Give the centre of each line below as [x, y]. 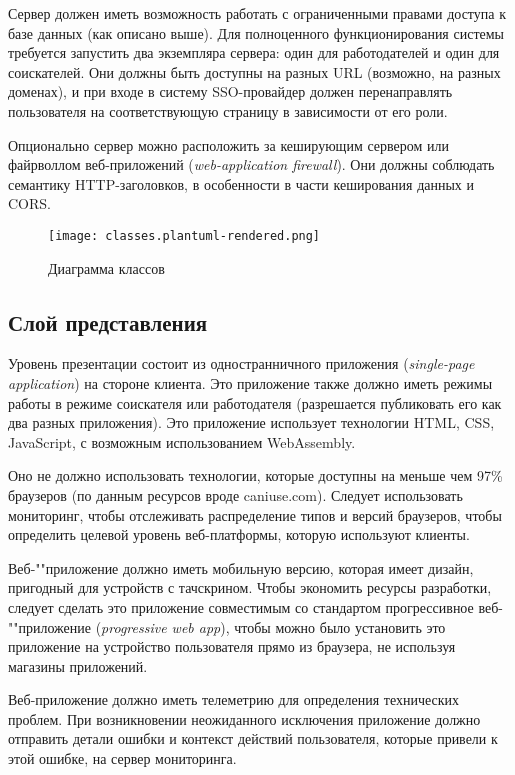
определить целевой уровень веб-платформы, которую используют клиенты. [239, 534]
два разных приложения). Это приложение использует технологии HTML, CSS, [251, 422]
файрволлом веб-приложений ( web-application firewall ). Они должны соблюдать [251, 164]
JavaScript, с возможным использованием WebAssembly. [182, 441]
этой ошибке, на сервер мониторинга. [122, 758]
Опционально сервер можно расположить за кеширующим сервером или [228, 144]
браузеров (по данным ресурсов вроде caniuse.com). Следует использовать [235, 494]
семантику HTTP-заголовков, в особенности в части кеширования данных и [241, 183]
